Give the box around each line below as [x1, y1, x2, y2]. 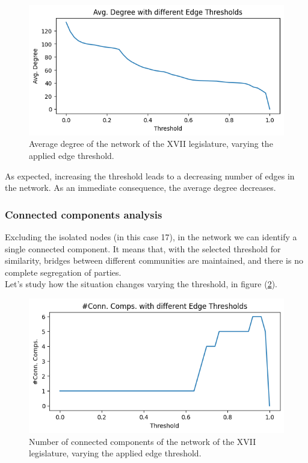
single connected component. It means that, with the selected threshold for [5, 242, 281, 255]
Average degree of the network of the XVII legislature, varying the [29, 137, 273, 150]
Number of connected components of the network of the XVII [29, 435, 256, 447]
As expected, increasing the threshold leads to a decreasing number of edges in [5, 169, 295, 182]
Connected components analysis [5, 207, 162, 222]
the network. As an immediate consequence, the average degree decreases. [5, 181, 276, 194]
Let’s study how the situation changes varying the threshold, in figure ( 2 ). [5, 278, 278, 290]
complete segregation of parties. [5, 266, 122, 278]
